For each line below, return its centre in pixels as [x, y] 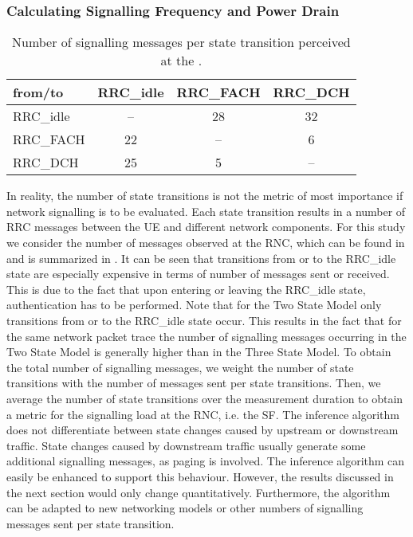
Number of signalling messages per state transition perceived [181, 42]
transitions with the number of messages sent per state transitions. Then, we [194, 383]
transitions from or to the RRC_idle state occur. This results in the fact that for [204, 320]
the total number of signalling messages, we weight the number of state [180, 367]
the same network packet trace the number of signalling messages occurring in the [206, 336]
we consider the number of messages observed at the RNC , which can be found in [206, 242]
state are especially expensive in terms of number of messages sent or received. [198, 274]
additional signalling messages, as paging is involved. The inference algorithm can [206, 461]
